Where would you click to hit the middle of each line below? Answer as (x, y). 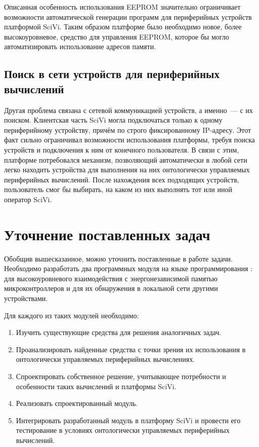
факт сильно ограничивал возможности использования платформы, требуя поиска (129, 140)
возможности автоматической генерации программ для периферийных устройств (128, 16)
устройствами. (26, 298)
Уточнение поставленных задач (107, 234)
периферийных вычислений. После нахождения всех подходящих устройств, (122, 179)
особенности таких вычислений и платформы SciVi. (96, 386)
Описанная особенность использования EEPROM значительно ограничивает (122, 7)
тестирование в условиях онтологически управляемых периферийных (123, 430)
